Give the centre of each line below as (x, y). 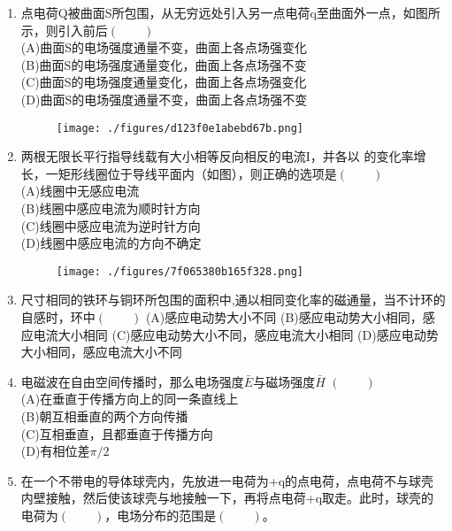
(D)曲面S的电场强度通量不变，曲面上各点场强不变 (164, 99)
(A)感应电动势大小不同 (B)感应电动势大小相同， (284, 317)
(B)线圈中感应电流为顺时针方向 (111, 208)
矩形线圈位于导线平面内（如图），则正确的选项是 (197, 173)
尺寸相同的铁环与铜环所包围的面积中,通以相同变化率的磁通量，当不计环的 (233, 300)
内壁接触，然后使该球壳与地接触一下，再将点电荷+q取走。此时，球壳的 (227, 498)
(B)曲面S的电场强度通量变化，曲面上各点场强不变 (164, 64)
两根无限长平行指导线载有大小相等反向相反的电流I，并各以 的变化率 (217, 156)
